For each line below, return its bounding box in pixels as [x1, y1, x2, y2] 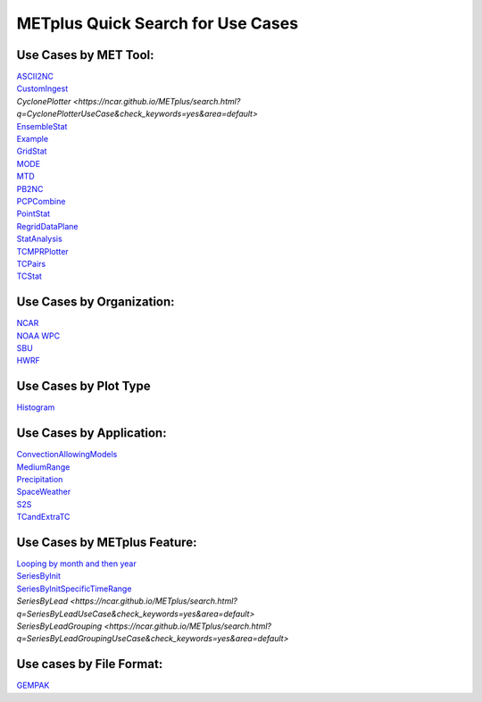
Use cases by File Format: [16, 656, 163, 672]
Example [16, 134, 49, 145]
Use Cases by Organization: [16, 295, 175, 310]
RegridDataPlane [16, 221, 79, 231]
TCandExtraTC [16, 512, 71, 522]
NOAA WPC [16, 330, 61, 341]
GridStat [16, 146, 47, 156]
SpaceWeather [16, 487, 71, 497]
